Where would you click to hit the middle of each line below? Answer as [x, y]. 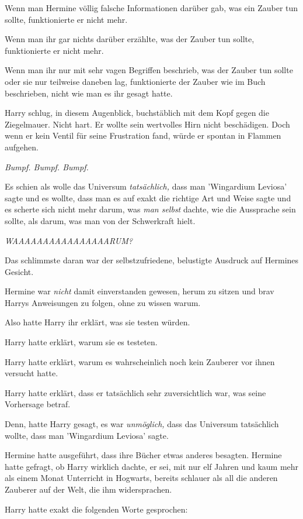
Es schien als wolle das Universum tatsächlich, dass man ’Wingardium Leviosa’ [146, 186]
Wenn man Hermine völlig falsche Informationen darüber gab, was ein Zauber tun [151, 8]
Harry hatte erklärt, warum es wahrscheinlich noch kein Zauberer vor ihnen [140, 361]
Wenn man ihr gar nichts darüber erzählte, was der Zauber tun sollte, [130, 39]
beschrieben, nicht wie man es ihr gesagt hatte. [89, 93]
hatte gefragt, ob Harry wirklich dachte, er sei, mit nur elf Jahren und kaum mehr [152, 466]
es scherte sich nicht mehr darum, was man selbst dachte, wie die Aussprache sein [150, 209]
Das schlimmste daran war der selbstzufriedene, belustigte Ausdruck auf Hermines [152, 260]
